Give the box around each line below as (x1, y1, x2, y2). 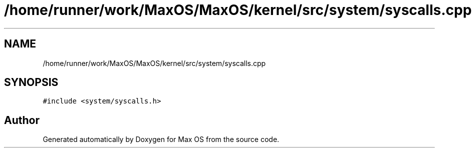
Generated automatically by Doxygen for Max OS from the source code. (43, 135, 280, 144)
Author (4, 113, 40, 126)
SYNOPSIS (4, 76, 59, 89)
